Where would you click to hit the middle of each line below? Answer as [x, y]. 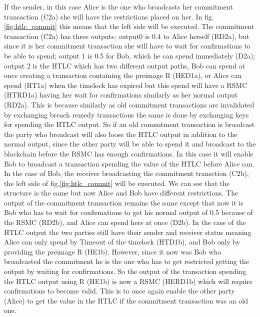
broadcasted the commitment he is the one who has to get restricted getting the [126, 261]
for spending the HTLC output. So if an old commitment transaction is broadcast [129, 124]
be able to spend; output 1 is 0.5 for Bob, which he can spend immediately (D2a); [130, 55]
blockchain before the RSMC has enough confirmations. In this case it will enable [129, 153]
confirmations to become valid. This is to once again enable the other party [119, 291]
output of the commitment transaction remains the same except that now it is [124, 202]
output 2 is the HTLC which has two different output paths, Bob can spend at [125, 65]
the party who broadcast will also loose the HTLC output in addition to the [121, 134]
